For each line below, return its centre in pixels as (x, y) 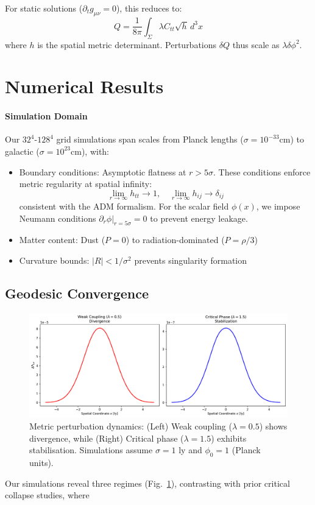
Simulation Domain (46, 116)
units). (41, 463)
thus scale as (256, 44)
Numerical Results (84, 86)
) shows (273, 426)
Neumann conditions (58, 218)
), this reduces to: (149, 8)
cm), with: (90, 151)
